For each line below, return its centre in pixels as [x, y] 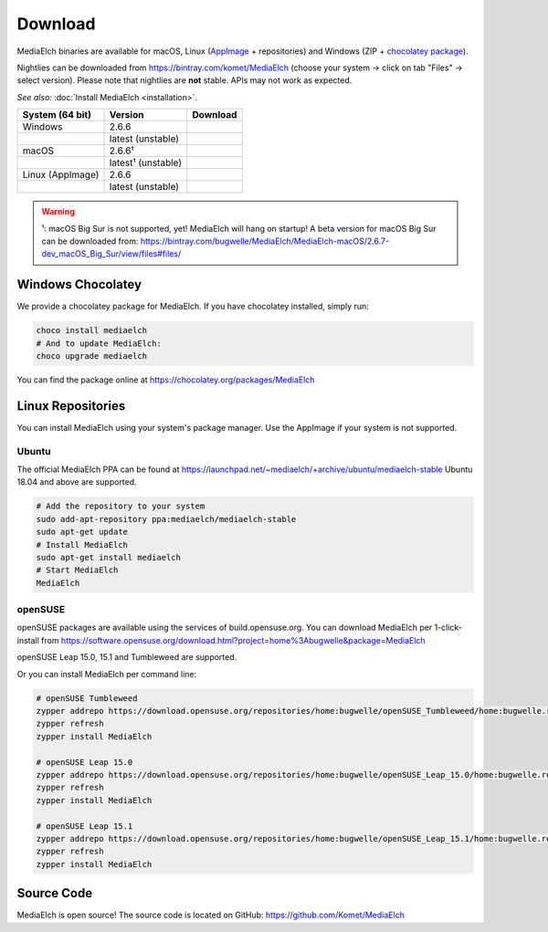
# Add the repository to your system [121, 506]
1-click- [448, 628]
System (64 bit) [57, 115]
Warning [58, 212]
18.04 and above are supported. [77, 482]
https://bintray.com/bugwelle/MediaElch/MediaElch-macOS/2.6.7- [265, 241]
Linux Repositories [71, 406]
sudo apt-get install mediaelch [109, 557]
